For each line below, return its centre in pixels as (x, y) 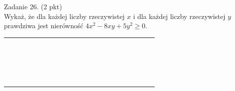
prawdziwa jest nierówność (44, 26)
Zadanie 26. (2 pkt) (33, 6)
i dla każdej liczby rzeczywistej (179, 16)
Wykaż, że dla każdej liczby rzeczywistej (64, 16)
